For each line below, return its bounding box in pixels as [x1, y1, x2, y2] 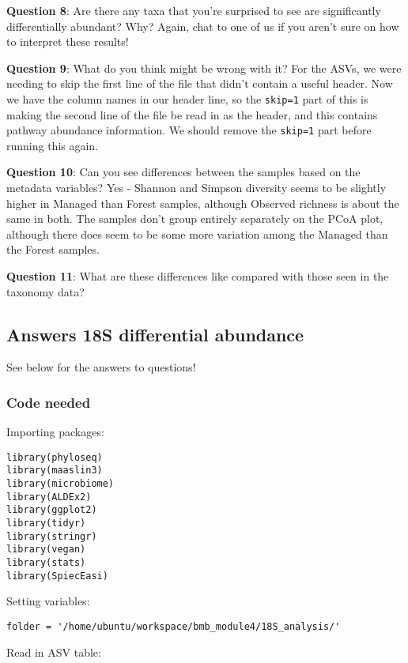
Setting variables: [6, 593, 90, 609]
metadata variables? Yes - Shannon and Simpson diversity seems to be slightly [6, 179, 387, 196]
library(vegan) [6, 544, 86, 556]
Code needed [6, 392, 91, 412]
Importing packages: [6, 424, 104, 440]
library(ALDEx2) [6, 491, 92, 503]
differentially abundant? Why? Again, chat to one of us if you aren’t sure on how [6, 17, 399, 34]
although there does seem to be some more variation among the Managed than [6, 225, 388, 242]
